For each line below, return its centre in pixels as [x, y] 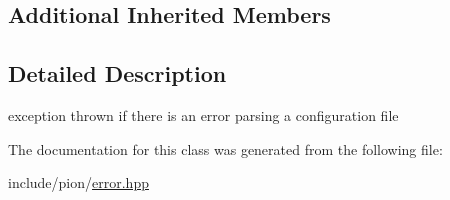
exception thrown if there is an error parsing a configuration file [203, 114]
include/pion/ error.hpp [78, 182]
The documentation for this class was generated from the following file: [225, 148]
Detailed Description [117, 73]
